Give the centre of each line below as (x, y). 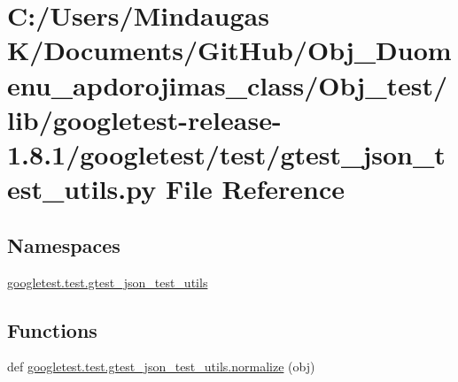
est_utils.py (82, 189)
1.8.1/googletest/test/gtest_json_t (226, 153)
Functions (52, 329)
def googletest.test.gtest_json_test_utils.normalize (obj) (161, 367)
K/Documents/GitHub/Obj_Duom (229, 50)
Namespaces (64, 244)
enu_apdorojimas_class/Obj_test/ (228, 84)
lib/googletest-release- (144, 119)
